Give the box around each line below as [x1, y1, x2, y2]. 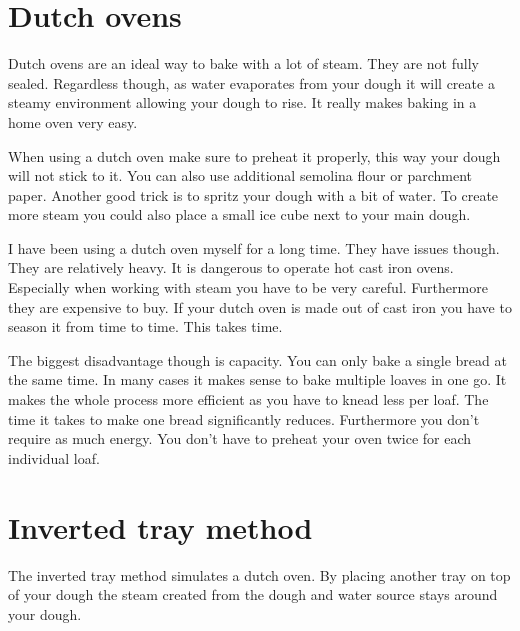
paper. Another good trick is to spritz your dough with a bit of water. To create [8, 184, 499, 205]
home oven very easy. [8, 111, 138, 132]
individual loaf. [8, 447, 100, 468]
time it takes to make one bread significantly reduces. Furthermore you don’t [8, 408, 480, 429]
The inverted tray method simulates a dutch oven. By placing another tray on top [8, 564, 511, 585]
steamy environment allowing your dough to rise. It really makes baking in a [8, 92, 477, 113]
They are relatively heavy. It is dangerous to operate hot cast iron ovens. [8, 257, 454, 278]
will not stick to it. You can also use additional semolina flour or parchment [8, 165, 472, 186]
